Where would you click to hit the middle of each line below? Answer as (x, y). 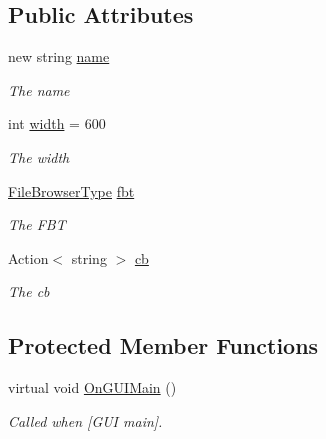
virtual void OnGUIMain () (92, 387)
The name (39, 89)
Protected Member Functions (163, 345)
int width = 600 (57, 123)
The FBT (37, 224)
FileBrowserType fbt (71, 190)
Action (28, 257)
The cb (29, 291)
